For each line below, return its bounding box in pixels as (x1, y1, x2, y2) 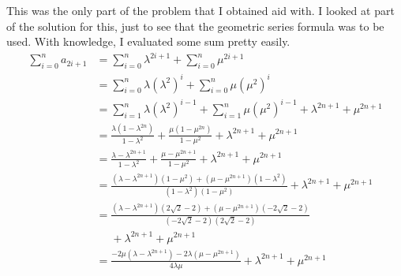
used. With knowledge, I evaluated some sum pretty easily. (6, 33, 290, 50)
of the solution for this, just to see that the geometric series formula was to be (6, 17, 384, 34)
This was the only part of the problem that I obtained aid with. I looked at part (6, 2, 395, 18)
